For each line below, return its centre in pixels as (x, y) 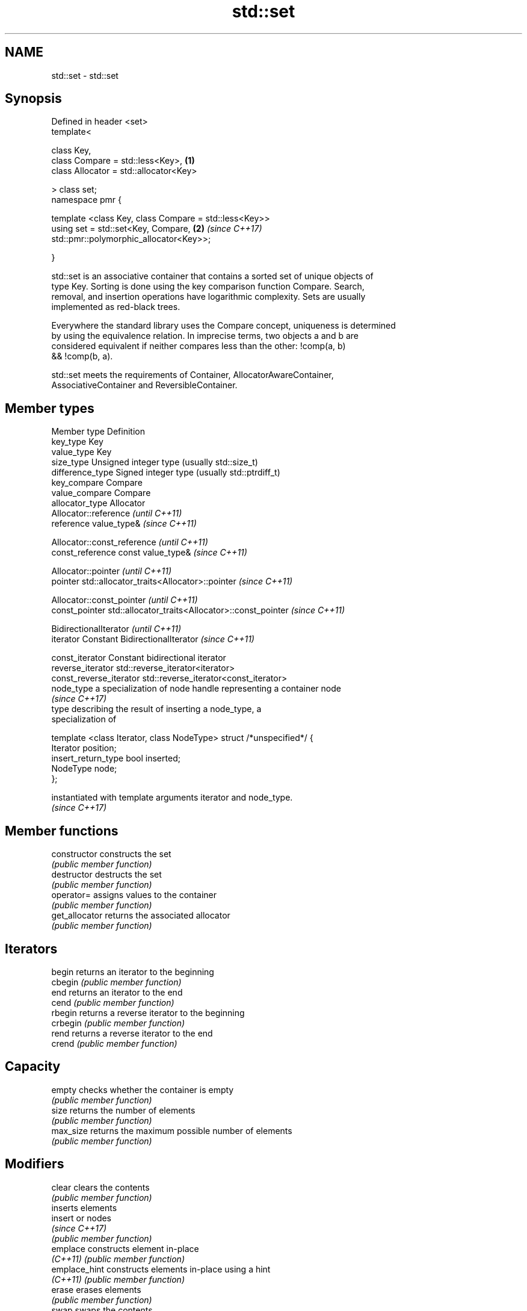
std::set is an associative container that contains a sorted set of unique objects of (212, 276)
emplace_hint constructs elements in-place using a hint (161, 1269)
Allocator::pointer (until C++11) (112, 571)
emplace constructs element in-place (125, 1248)
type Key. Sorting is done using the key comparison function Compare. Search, (208, 287)
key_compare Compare (97, 483)
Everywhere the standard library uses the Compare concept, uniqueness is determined (223, 326)
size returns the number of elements (123, 1110)
